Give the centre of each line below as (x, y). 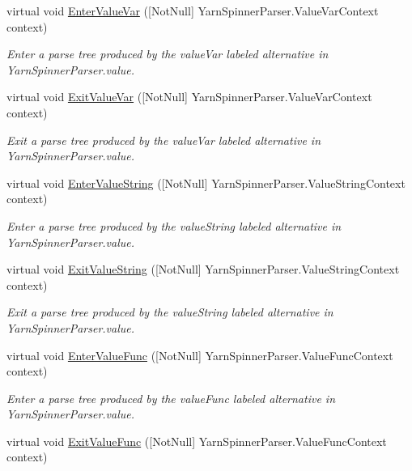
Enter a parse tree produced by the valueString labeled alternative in (174, 225)
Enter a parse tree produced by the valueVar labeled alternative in (168, 54)
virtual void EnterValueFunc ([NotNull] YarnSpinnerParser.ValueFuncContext (200, 355)
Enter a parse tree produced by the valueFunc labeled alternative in (171, 398)
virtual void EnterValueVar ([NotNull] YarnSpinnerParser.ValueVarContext (193, 11)
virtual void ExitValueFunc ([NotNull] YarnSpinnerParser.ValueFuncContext (197, 441)
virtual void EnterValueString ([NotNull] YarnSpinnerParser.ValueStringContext (206, 182)
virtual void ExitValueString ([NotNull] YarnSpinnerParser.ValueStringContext (203, 269)
